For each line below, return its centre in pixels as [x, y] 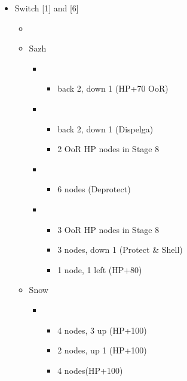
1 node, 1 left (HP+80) [100, 269]
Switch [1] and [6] [47, 8]
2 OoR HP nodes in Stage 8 [108, 149]
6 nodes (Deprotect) [94, 189]
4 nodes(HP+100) [90, 370]
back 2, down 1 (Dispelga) [105, 128]
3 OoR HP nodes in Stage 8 [108, 229]
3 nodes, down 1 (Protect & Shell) [120, 250]
